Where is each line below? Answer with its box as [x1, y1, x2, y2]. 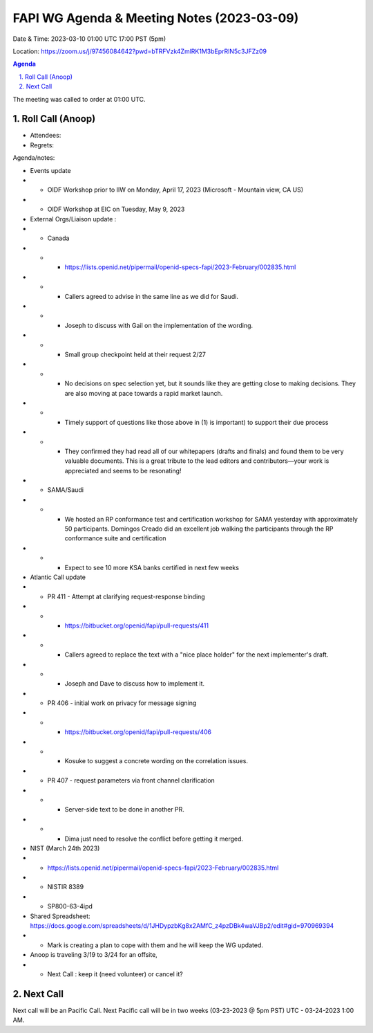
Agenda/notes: [12, 154, 55, 162]
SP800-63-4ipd [47, 902, 93, 911]
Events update [30, 166, 72, 174]
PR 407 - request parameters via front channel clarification [47, 776, 216, 785]
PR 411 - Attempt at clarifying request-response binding [47, 592, 205, 601]
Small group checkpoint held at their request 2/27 [64, 350, 207, 358]
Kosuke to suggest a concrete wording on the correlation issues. [64, 757, 249, 765]
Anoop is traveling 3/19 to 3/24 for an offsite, [30, 951, 158, 959]
